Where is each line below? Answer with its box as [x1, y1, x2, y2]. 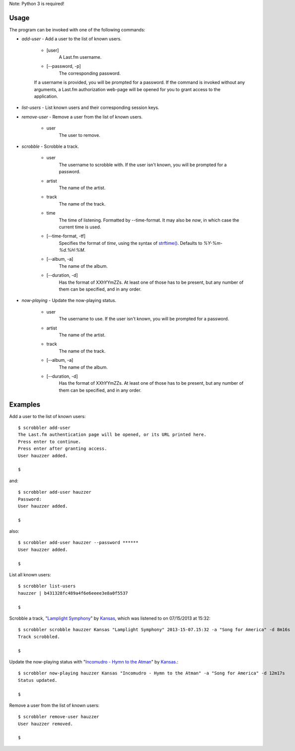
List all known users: [9, 572, 52, 578]
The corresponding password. [59, 70, 121, 76]
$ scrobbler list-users [18, 583, 76, 589]
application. [34, 94, 58, 100]
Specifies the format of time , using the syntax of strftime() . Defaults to [59, 240, 203, 246]
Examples [9, 400, 41, 409]
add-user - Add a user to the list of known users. [21, 36, 122, 42]
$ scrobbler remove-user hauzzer [18, 714, 99, 720]
